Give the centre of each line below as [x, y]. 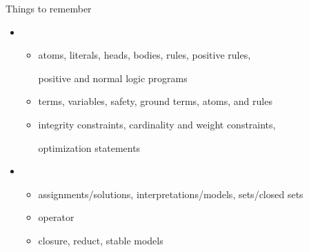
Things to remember [49, 8]
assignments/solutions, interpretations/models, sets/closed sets [171, 194]
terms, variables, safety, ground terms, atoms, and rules [155, 101]
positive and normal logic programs [113, 78]
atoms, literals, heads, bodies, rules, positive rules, [144, 55]
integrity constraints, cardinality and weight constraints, [157, 124]
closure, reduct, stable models [101, 240]
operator [56, 217]
